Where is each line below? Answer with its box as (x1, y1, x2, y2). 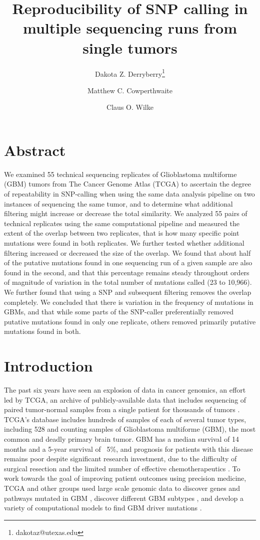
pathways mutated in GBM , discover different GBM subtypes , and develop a (4, 492, 243, 503)
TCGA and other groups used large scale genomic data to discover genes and (4, 483, 240, 493)
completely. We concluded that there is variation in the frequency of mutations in (4, 296, 253, 307)
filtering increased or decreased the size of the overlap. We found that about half (4, 247, 251, 258)
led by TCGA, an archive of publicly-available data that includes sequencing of (4, 394, 246, 405)
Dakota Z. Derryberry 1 (95, 67, 165, 79)
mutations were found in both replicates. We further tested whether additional (4, 238, 244, 248)
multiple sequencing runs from (23, 18, 237, 38)
